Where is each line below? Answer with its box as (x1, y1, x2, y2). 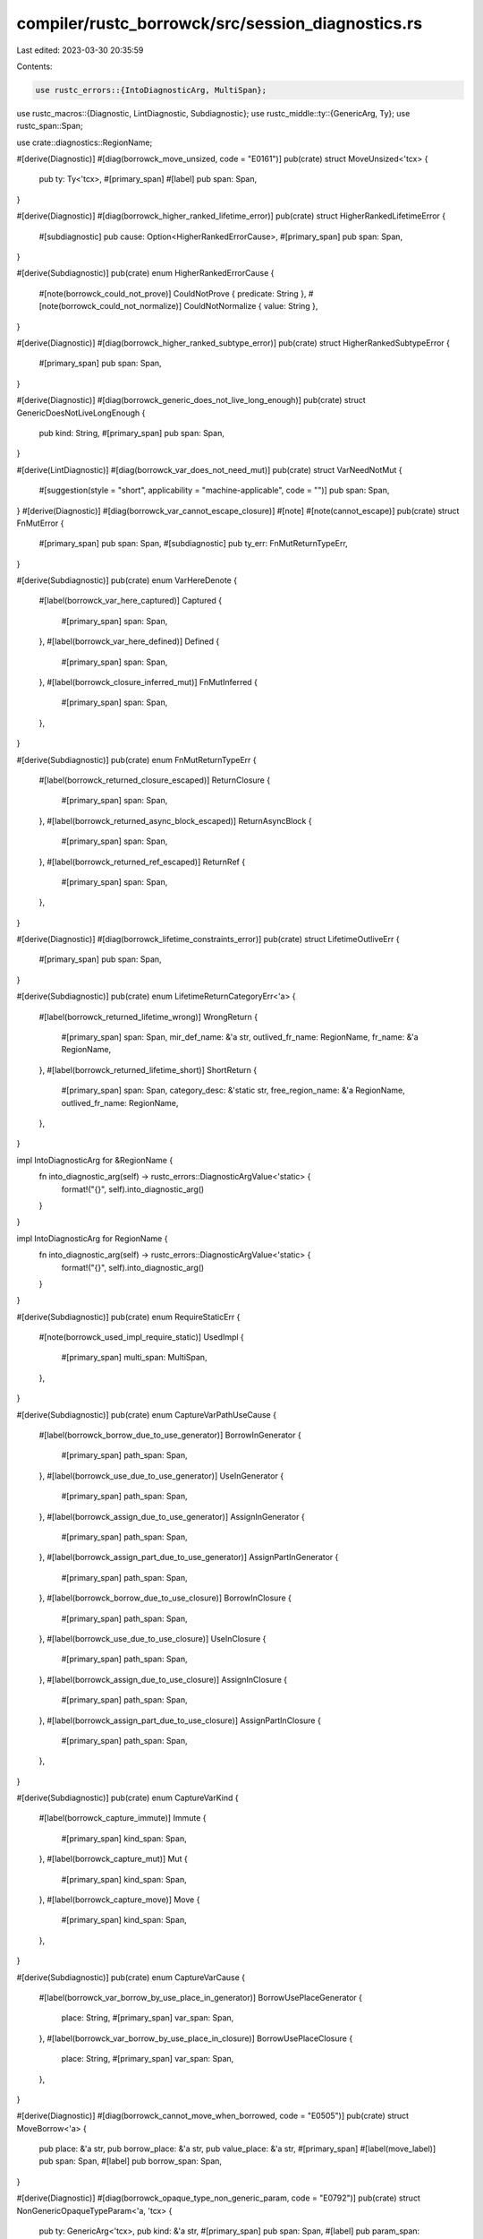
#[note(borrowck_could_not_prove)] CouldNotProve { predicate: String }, (38, 287, 307, 299)
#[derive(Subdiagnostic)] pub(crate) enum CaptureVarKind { (16, 1792, 239, 1804)
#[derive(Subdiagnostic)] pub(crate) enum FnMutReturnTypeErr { (16, 754, 257, 765)
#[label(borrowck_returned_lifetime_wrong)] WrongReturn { (38, 1011, 258, 1022)
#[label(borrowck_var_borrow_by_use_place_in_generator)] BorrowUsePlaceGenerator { (38, 1992, 362, 2003)
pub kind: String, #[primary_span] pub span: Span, (38, 427, 225, 438)
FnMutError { (16, 518, 64, 528)
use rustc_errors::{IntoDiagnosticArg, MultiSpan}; (35, 85, 267, 95)
